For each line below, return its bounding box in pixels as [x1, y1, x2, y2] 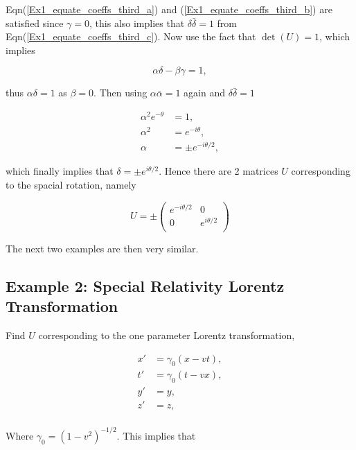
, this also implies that [89, 15, 185, 30]
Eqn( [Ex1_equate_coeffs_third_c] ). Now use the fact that [6, 29, 256, 44]
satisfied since [6, 15, 64, 30]
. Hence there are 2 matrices [159, 164, 278, 178]
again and [184, 85, 226, 100]
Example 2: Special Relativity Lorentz [6, 275, 285, 296]
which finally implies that [6, 164, 114, 178]
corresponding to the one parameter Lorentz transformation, [38, 327, 295, 342]
